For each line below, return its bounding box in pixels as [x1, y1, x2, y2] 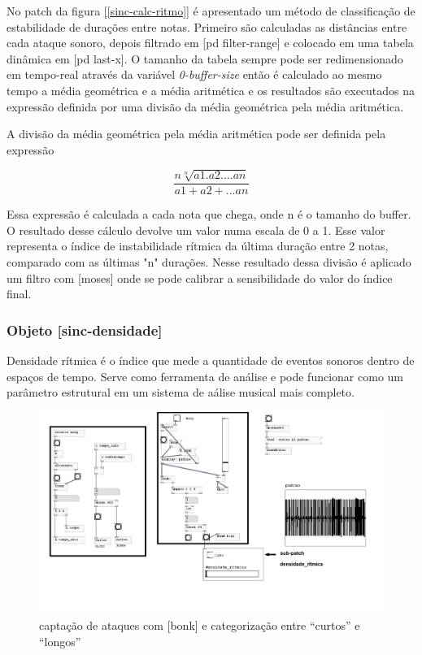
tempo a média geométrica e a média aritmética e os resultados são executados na [7, 81, 415, 98]
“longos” [39, 632, 81, 649]
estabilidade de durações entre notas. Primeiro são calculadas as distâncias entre [7, 18, 407, 35]
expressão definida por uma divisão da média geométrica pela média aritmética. [7, 98, 404, 115]
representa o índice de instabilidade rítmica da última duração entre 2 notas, [7, 237, 389, 254]
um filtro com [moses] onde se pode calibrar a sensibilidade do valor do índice [7, 269, 393, 286]
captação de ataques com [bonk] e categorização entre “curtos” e [39, 617, 360, 634]
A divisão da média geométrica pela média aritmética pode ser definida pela [7, 125, 386, 142]
